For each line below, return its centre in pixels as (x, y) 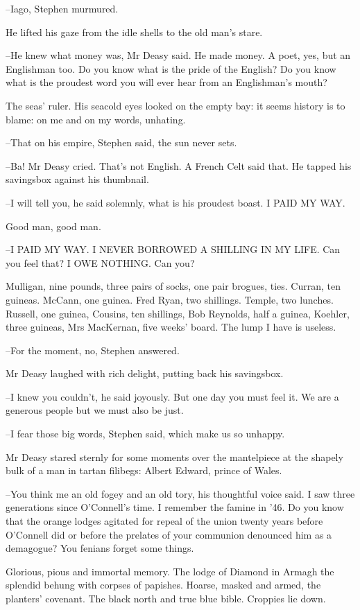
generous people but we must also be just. (95, 410)
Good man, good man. (53, 226)
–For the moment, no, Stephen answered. (93, 350)
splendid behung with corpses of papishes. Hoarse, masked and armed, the (163, 585)
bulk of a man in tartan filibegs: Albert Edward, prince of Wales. (144, 470)
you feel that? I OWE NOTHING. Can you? (100, 262)
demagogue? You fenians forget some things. (100, 548)
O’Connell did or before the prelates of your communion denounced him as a (169, 534)
